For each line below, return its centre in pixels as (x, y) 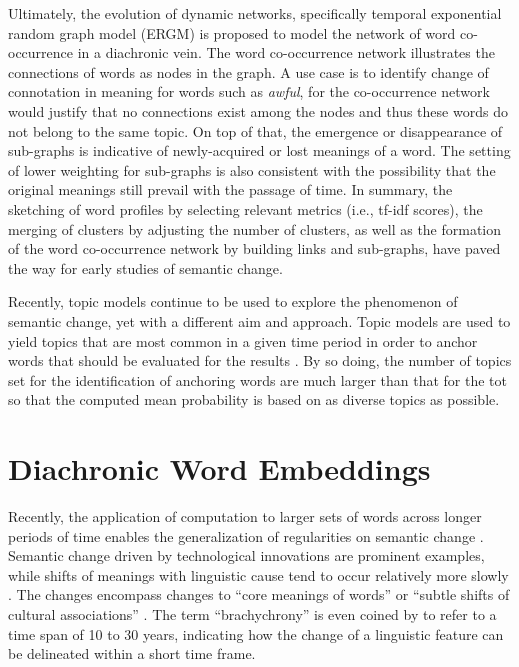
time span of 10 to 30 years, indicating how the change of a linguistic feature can (256, 633)
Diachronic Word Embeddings (219, 468)
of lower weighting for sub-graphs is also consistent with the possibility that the (252, 169)
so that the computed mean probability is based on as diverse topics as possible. (254, 399)
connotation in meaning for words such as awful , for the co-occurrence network (249, 91)
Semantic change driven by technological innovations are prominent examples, (246, 555)
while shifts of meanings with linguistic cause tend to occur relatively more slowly (258, 574)
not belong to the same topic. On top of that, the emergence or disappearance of (255, 130)
